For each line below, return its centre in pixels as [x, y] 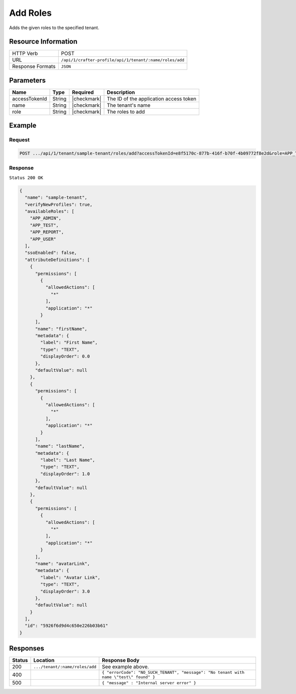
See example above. [125, 667]
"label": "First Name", [69, 343]
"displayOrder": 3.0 [65, 591]
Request [19, 140]
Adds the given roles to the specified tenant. [54, 28]
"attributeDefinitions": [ [57, 260]
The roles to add [126, 112]
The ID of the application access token [152, 99]
